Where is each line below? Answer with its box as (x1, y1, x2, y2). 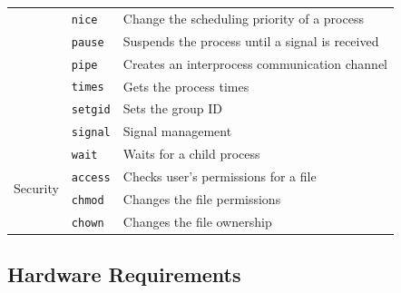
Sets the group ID (122, 99, 222, 118)
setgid (71, 103, 111, 117)
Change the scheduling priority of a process (122, 8, 364, 27)
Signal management (122, 122, 232, 141)
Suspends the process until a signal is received (122, 31, 379, 50)
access (71, 171, 111, 185)
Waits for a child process (122, 144, 260, 163)
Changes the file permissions (122, 190, 281, 209)
